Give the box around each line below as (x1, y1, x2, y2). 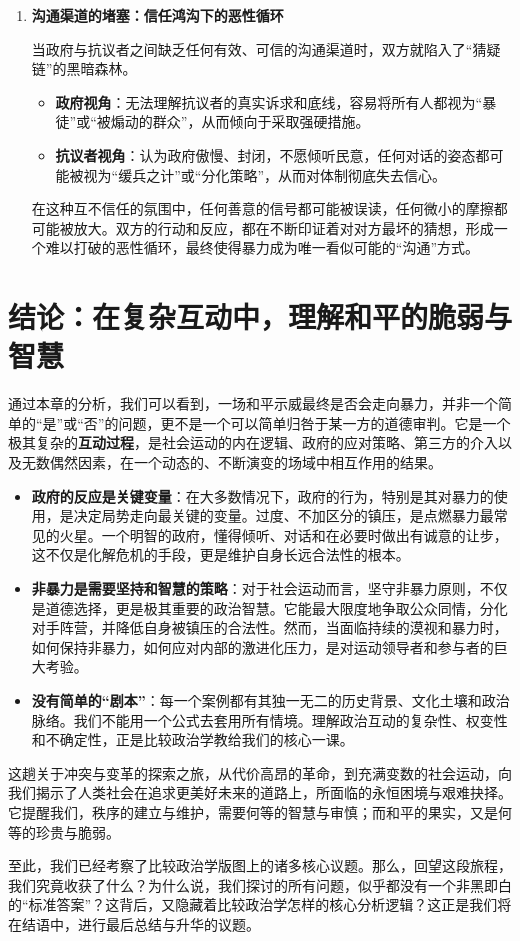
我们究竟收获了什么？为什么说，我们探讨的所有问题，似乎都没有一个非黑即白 (8, 874, 512, 895)
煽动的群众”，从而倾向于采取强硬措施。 (110, 111, 370, 132)
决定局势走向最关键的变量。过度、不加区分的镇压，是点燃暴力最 (73, 505, 494, 526)
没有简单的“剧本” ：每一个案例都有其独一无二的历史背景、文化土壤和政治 (31, 689, 510, 710)
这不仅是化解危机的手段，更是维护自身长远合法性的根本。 (31, 544, 410, 565)
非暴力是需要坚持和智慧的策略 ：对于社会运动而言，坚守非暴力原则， (31, 578, 480, 598)
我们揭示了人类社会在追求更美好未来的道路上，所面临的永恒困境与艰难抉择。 (8, 782, 512, 803)
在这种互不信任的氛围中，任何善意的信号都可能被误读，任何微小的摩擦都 (31, 198, 508, 219)
